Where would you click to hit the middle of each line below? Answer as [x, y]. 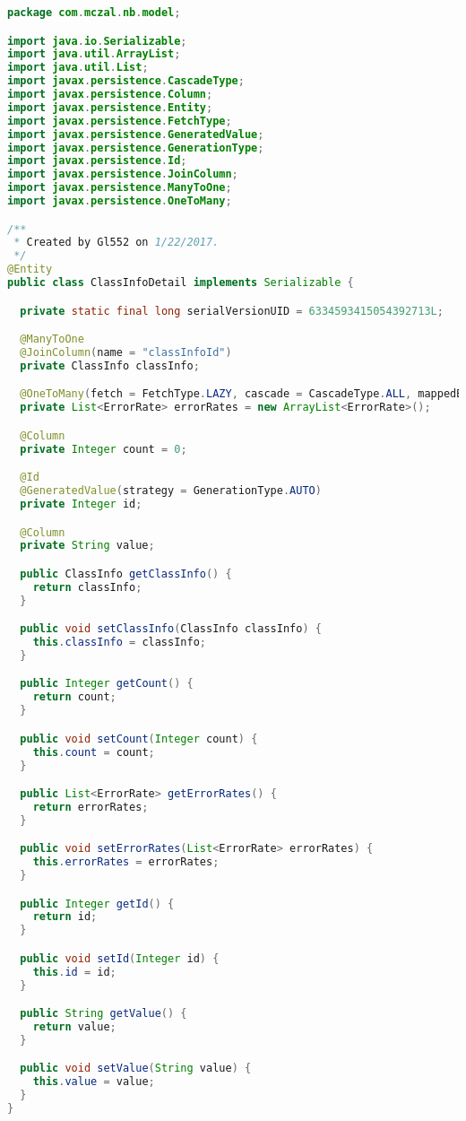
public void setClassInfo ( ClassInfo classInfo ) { [171, 629]
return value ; [74, 1027]
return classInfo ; [87, 587]
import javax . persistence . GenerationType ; [136, 148]
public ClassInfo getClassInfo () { [126, 574]
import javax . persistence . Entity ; [110, 107]
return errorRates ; [91, 807]
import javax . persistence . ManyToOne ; [120, 188]
